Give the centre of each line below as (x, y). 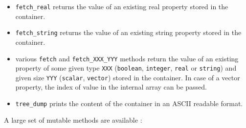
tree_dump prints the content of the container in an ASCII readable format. (129, 103)
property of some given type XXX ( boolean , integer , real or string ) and (126, 68)
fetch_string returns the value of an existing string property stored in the (128, 32)
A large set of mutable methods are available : (73, 119)
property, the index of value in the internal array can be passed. (111, 87)
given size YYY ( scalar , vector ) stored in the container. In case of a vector (128, 77)
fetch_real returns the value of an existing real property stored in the (122, 6)
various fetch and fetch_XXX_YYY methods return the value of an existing (127, 58)
